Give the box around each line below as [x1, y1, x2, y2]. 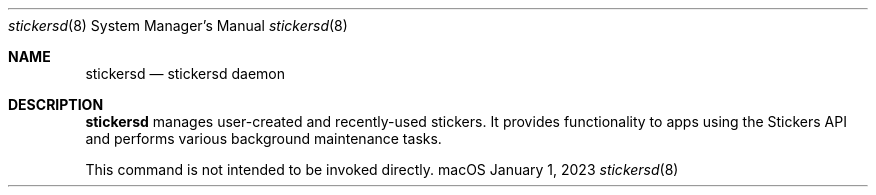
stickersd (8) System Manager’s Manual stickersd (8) [8, 17, 348, 34]
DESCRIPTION [8, 96, 104, 113]
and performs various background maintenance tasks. [85, 130, 442, 147]
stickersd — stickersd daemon [85, 65, 285, 82]
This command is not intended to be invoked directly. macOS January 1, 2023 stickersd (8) [85, 161, 679, 178]
